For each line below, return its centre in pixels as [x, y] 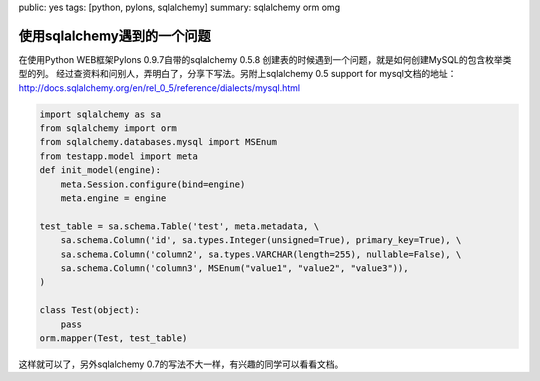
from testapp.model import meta [119, 156]
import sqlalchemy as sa [100, 114]
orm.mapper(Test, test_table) [113, 338]
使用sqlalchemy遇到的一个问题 [114, 35]
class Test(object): [89, 310]
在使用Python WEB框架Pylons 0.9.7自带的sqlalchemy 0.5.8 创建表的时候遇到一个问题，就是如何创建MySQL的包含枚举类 [265, 59]
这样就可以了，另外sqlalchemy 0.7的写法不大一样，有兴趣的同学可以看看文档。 [181, 364]
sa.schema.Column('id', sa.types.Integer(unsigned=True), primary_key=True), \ [261, 240]
